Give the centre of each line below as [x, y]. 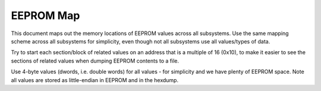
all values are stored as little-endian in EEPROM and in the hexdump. [95, 80]
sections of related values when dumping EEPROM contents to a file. [95, 61]
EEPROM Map [45, 15]
